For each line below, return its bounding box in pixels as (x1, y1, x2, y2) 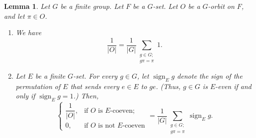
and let (4, 10, 25, 21)
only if (15, 91, 35, 101)
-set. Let (153, 1, 178, 11)
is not (98, 122, 115, 129)
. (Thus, (155, 81, 181, 91)
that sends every (70, 81, 119, 91)
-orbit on (208, 1, 235, 11)
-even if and (215, 81, 252, 91)
